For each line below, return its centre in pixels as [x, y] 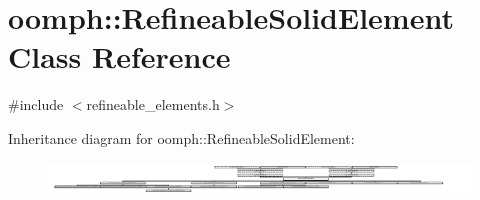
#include [36, 104]
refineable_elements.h [153, 104]
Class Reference [119, 56]
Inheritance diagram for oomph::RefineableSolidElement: [181, 137]
